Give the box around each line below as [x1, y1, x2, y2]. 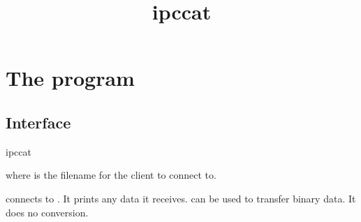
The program [6, 64, 135, 92]
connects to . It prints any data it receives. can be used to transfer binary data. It [6, 191, 356, 205]
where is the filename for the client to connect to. [6, 168, 216, 182]
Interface [6, 111, 71, 133]
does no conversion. [6, 205, 89, 219]
